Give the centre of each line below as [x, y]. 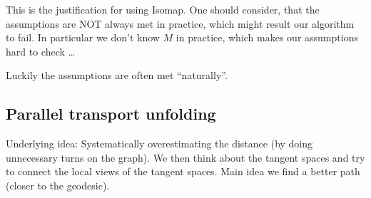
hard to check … [40, 51]
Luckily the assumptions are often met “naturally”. [117, 75]
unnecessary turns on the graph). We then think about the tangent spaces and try [185, 157]
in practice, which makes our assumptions [267, 37]
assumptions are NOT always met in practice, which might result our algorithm [180, 23]
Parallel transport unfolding [111, 114]
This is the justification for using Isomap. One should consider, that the [163, 9]
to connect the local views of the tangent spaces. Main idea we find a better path [183, 171]
